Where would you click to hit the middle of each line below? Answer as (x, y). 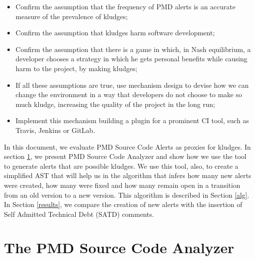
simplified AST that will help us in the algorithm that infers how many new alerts (128, 175)
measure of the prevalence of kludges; (71, 16)
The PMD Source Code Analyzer (119, 247)
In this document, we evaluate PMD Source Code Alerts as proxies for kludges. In (127, 146)
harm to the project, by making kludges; (76, 68)
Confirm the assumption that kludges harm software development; (115, 33)
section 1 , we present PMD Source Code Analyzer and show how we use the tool (125, 156)
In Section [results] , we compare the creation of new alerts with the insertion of (123, 204)
